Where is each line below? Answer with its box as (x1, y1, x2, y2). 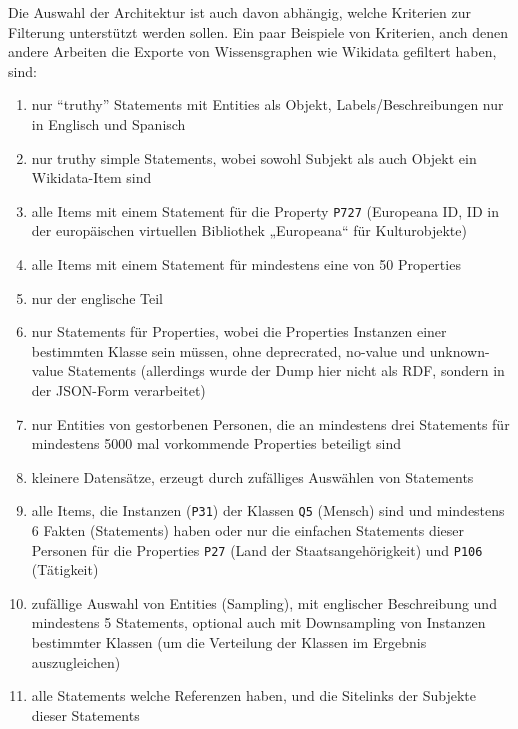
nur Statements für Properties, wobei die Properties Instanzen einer (31, 321, 447, 342)
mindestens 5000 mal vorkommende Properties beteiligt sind (31, 433, 402, 454)
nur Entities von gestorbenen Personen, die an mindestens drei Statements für (31, 413, 510, 434)
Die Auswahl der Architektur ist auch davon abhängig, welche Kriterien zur (8, 2, 471, 22)
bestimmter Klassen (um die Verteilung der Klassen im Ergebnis (31, 632, 427, 653)
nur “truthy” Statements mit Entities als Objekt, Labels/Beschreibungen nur (31, 94, 504, 115)
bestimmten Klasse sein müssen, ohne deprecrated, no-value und (31, 340, 426, 361)
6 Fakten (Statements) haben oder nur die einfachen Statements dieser (31, 520, 465, 540)
